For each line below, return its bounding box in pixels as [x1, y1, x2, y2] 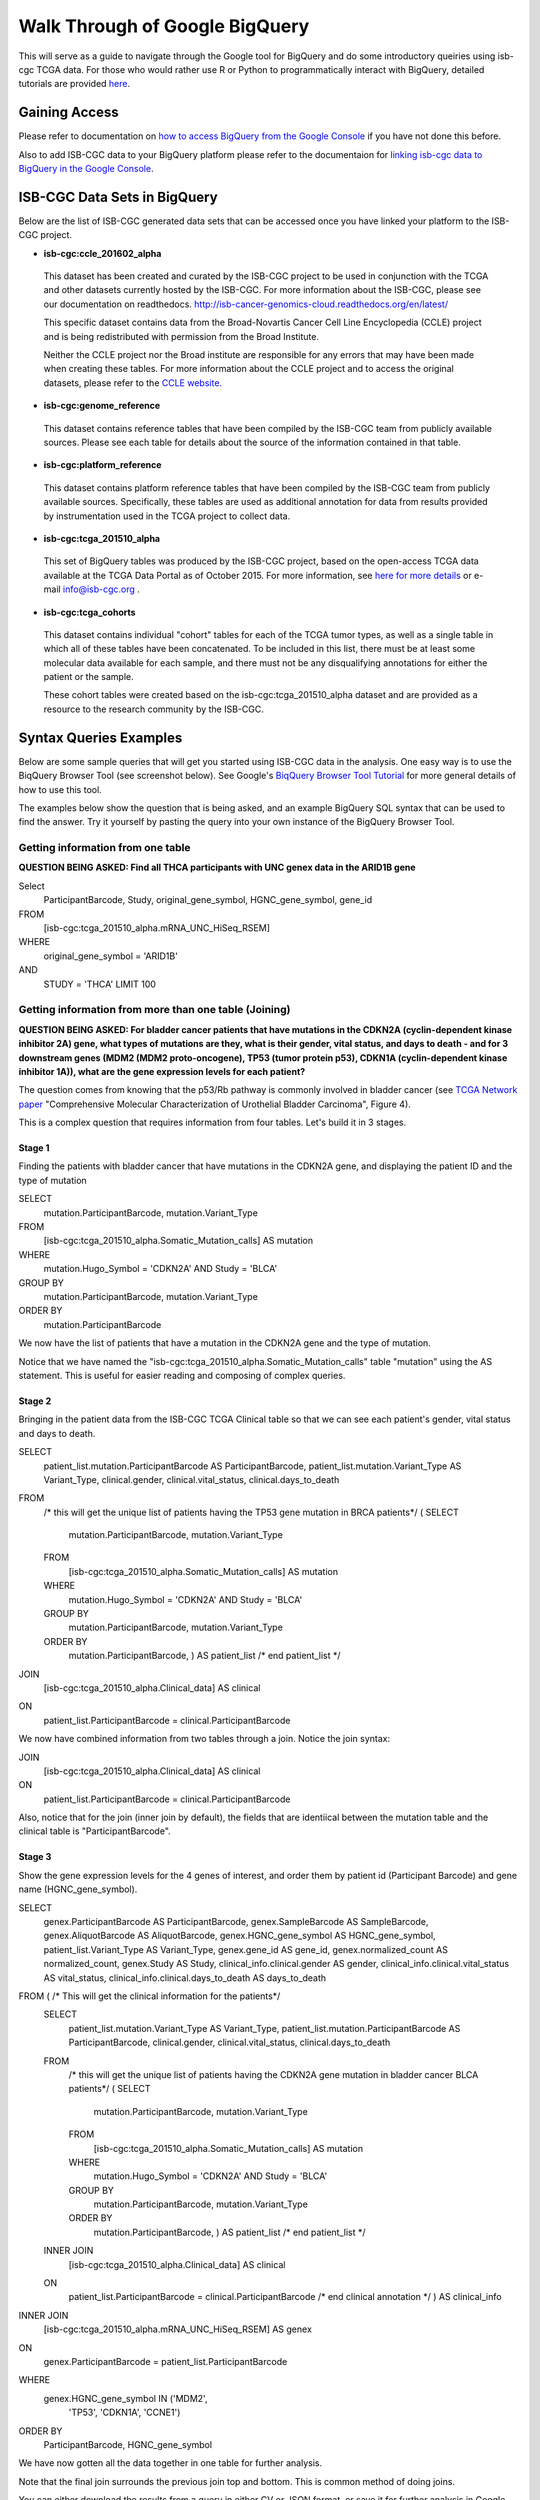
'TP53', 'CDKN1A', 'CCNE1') [68, 2406, 181, 2419]
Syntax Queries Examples [18, 729, 183, 746]
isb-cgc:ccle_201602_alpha [43, 247, 162, 259]
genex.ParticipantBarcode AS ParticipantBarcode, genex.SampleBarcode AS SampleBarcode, [43, 1916, 429, 1928]
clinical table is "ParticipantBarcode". [18, 1825, 172, 1837]
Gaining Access [18, 104, 119, 121]
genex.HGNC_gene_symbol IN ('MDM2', [43, 2392, 208, 2404]
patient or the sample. [43, 671, 134, 683]
